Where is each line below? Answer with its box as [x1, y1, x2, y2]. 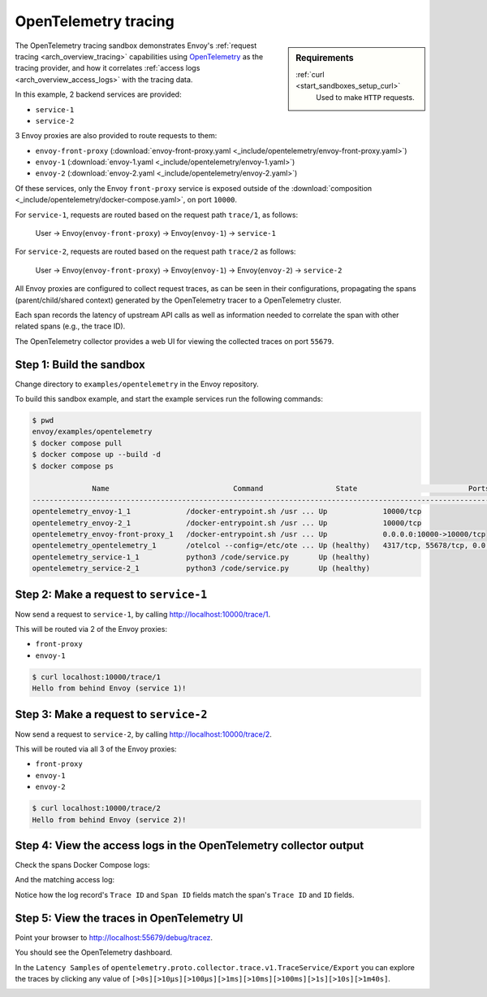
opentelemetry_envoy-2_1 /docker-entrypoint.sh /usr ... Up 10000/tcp [32, 518, 422, 528]
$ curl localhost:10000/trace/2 [32, 803, 162, 813]
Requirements [295, 52, 354, 63]
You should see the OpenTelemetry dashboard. [15, 947, 173, 957]
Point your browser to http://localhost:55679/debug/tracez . [15, 932, 213, 943]
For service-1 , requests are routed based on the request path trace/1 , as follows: [15, 210, 299, 220]
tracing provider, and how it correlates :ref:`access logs [15, 63, 200, 73]
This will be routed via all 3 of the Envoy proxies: [15, 744, 178, 754]
